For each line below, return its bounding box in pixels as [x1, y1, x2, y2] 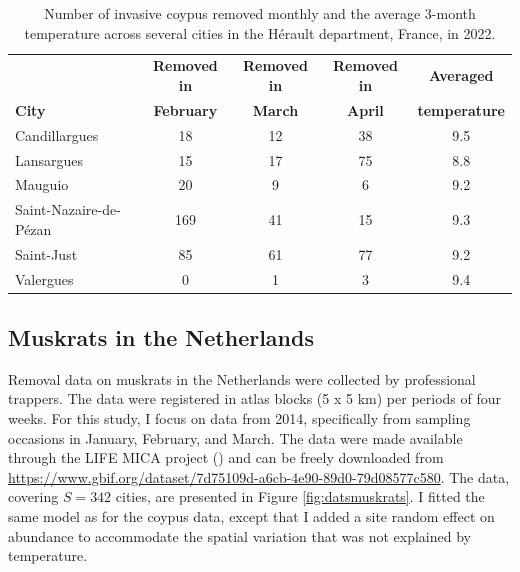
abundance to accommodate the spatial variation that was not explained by [8, 525, 471, 546]
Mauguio [15, 174, 69, 195]
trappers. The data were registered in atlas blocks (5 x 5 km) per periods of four [8, 388, 502, 409]
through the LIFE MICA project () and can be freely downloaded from [8, 447, 444, 468]
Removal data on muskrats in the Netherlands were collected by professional [8, 368, 476, 389]
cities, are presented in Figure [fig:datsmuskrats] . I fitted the [115, 486, 485, 507]
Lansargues [15, 149, 84, 170]
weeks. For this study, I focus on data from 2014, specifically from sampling [8, 408, 471, 429]
